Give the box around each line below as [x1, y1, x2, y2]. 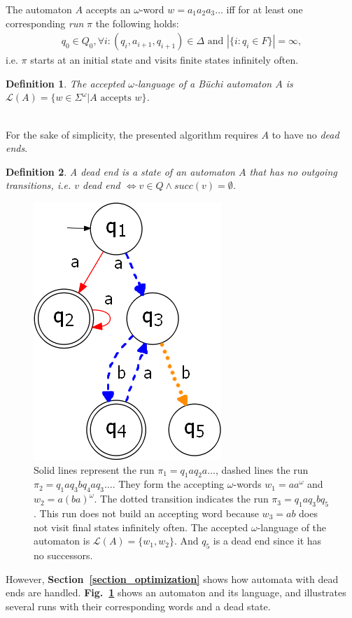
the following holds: [95, 15, 179, 30]
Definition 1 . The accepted [6, 76, 125, 90]
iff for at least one [226, 2, 303, 16]
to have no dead [272, 127, 339, 141]
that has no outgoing [249, 164, 337, 178]
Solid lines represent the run [34, 462, 155, 477]
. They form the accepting [112, 477, 225, 491]
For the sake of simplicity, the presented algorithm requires [6, 127, 258, 141]
